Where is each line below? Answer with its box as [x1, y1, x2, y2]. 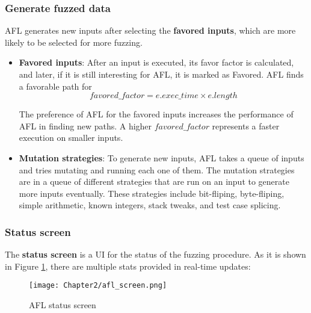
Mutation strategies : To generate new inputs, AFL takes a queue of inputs [19, 151, 304, 164]
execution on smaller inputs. [19, 131, 123, 144]
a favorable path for [19, 79, 92, 92]
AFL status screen [29, 299, 96, 311]
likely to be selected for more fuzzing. [5, 36, 143, 48]
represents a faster [212, 119, 280, 132]
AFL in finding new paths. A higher [19, 119, 152, 132]
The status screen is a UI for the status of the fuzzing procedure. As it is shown [5, 248, 306, 261]
